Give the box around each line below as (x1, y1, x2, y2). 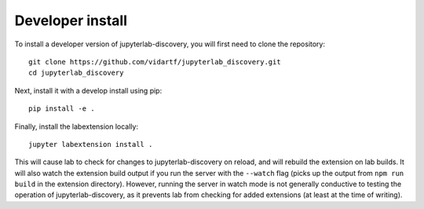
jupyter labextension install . (28, 140, 153, 148)
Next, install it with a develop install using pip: (14, 86, 163, 95)
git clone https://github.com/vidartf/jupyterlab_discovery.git (28, 57, 282, 66)
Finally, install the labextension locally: (14, 122, 139, 131)
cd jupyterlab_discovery (28, 68, 124, 78)
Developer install (14, 12, 128, 29)
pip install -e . (28, 104, 95, 113)
